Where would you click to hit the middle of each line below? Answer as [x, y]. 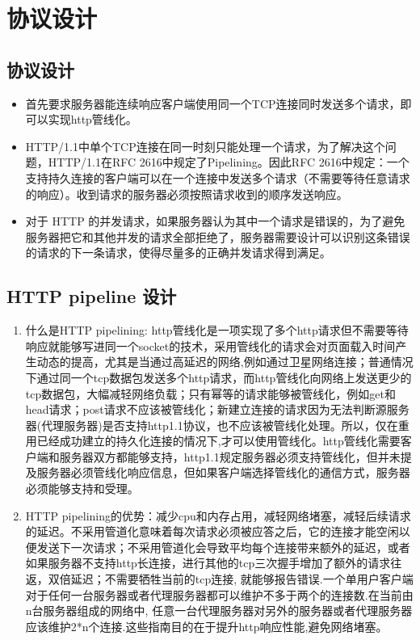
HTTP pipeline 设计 [92, 296]
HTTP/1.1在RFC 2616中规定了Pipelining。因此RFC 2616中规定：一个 [229, 162]
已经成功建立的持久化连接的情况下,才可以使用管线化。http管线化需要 [218, 441]
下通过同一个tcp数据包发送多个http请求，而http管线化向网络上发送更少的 [218, 377]
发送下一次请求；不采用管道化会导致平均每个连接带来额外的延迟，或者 [223, 547]
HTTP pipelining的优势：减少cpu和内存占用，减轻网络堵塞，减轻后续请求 [218, 515]
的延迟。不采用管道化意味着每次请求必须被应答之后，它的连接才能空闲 [212, 531]
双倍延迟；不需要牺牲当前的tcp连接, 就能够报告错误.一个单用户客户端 [231, 579]
